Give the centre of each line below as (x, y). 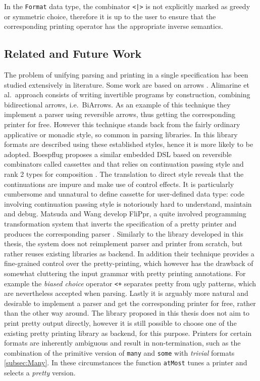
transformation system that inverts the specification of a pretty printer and (120, 223)
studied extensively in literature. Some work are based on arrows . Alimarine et (127, 84)
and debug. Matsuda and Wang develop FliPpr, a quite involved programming (125, 214)
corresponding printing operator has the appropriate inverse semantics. (114, 26)
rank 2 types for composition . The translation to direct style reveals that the (124, 174)
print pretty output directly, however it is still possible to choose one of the (120, 322)
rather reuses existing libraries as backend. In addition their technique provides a (129, 253)
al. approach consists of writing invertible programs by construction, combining (127, 94)
